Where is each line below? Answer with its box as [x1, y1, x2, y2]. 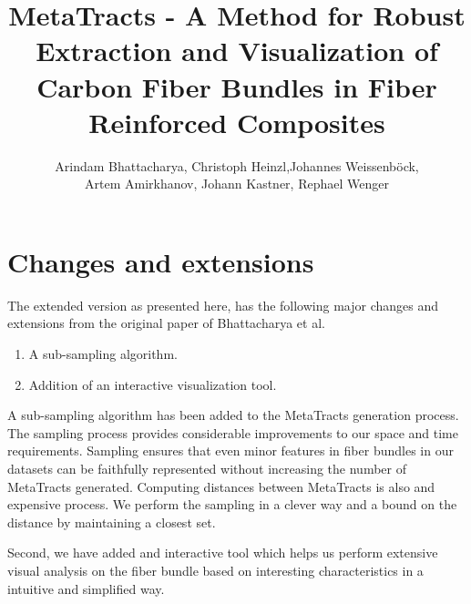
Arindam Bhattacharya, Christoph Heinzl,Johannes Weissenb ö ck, [55, 156, 419, 175]
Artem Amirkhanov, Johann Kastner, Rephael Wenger [85, 174, 389, 193]
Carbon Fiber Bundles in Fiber [36, 67, 437, 105]
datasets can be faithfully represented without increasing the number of [7, 458, 406, 477]
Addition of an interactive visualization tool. [28, 374, 277, 394]
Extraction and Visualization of [36, 32, 438, 69]
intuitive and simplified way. [7, 578, 165, 598]
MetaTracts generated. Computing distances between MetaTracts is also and [7, 476, 435, 496]
